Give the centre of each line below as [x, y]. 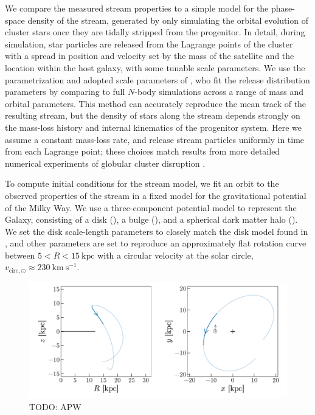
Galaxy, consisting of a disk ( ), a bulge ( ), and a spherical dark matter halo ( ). [151, 219]
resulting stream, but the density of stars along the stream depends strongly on [153, 115]
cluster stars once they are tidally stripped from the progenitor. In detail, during [155, 32]
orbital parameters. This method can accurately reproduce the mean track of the [156, 103]
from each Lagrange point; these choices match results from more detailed [143, 151]
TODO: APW [55, 406]
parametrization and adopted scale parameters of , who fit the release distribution [157, 79]
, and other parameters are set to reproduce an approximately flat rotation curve [156, 243]
